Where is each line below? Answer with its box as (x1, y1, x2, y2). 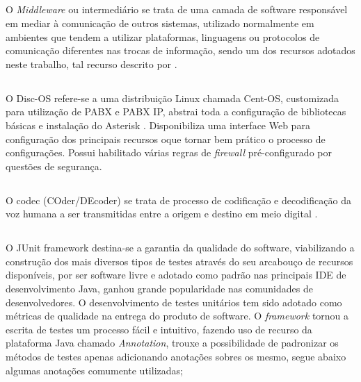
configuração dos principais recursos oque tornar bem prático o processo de (6, 131, 326, 146)
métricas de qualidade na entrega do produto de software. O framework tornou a (6, 308, 349, 323)
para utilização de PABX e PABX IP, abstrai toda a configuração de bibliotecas (6, 104, 346, 119)
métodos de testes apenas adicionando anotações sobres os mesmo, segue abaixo (6, 349, 346, 364)
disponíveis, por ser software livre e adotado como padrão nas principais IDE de (6, 267, 346, 282)
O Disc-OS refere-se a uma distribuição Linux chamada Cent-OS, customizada (6, 90, 339, 105)
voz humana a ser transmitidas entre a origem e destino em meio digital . (6, 206, 318, 221)
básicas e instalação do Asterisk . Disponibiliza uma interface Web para (6, 117, 310, 132)
